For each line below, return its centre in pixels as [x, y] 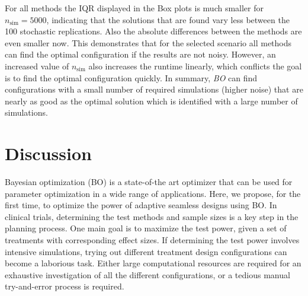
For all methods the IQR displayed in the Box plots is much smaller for [134, 8]
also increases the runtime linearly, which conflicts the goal [195, 66]
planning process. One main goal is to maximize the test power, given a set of [146, 228]
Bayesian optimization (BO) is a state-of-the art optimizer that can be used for [149, 182]
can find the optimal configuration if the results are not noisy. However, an [140, 54]
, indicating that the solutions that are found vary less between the [168, 19]
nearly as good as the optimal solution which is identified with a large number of [151, 101]
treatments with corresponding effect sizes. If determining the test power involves [152, 240]
